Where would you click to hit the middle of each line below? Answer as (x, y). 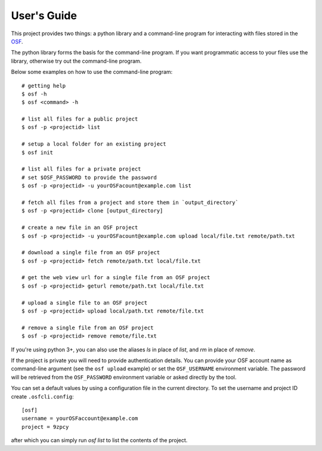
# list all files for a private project (81, 169)
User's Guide (44, 16)
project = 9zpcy (45, 427)
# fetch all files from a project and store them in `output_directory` (130, 202)
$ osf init (38, 152)
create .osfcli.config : (42, 396)
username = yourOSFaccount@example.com (80, 418)
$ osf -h (34, 94)
